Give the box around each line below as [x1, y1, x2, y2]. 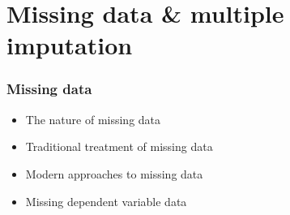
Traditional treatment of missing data [25, 138, 213, 155]
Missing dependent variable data [25, 192, 187, 209]
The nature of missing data [25, 110, 161, 127]
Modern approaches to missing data [25, 165, 203, 182]
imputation [6, 28, 133, 62]
